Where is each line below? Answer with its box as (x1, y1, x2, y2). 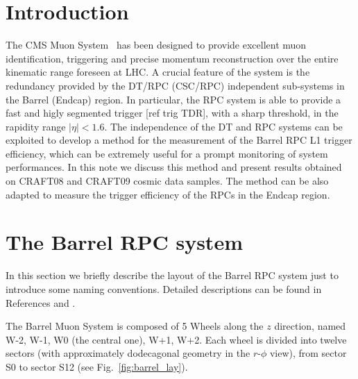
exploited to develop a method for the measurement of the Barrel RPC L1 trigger (6, 133, 352, 147)
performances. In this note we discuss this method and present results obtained (6, 160, 342, 174)
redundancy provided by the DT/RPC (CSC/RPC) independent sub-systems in (6, 78, 345, 92)
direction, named (274, 319, 346, 333)
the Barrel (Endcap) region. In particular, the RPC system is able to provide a (6, 92, 341, 106)
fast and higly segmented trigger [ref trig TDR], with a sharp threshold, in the (6, 106, 339, 120)
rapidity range (6, 119, 66, 133)
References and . (6, 295, 76, 310)
